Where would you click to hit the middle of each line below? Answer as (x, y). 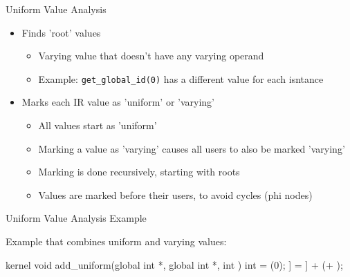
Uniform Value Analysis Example (76, 218)
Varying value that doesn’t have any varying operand (151, 56)
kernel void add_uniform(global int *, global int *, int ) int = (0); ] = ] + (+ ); (174, 264)
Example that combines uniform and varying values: (116, 241)
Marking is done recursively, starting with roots (139, 172)
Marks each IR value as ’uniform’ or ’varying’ (118, 102)
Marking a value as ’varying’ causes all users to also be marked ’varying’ (192, 148)
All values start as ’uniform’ (98, 125)
